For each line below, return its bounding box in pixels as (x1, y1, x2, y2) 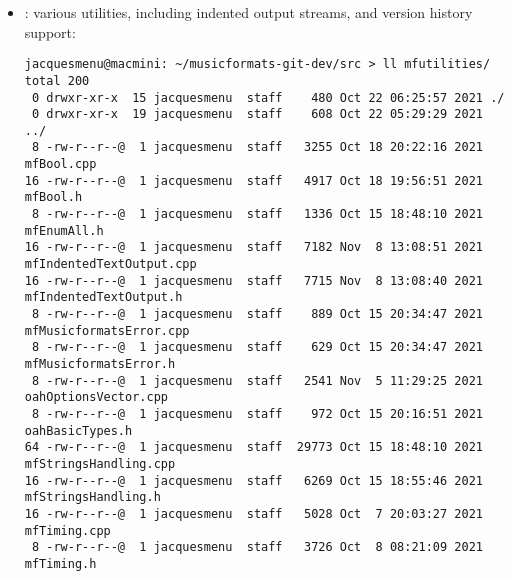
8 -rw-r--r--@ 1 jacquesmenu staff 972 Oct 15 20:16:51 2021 (31, 406, 483, 421)
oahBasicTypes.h (24, 423, 133, 438)
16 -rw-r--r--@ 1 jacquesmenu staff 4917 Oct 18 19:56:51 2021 (24, 173, 483, 188)
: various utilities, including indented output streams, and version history (24, 2, 473, 22)
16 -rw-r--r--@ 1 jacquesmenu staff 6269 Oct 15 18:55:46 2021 (24, 473, 483, 488)
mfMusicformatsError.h (24, 357, 176, 371)
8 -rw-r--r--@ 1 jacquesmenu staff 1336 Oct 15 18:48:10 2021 (31, 207, 483, 222)
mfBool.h (24, 190, 83, 205)
